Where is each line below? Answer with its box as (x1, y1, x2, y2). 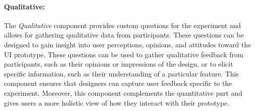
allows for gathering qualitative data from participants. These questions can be (4, 30, 244, 40)
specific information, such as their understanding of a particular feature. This (4, 68, 239, 78)
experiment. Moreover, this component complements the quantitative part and (4, 87, 243, 98)
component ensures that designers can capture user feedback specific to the (4, 78, 232, 88)
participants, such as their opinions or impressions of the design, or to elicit (4, 59, 233, 69)
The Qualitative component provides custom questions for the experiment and (4, 20, 241, 30)
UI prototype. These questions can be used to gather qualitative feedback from (4, 49, 244, 59)
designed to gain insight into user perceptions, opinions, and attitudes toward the (4, 39, 252, 49)
